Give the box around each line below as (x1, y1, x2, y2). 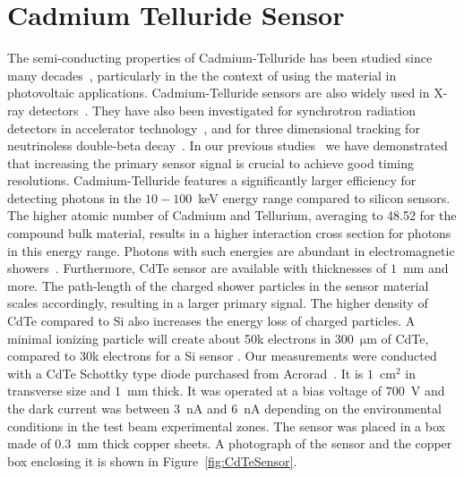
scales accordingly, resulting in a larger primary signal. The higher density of (7, 294, 428, 312)
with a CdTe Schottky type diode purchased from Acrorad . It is (7, 363, 364, 382)
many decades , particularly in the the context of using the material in (7, 65, 397, 84)
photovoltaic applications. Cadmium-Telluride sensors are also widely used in (7, 83, 430, 102)
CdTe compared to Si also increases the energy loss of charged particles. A (7, 311, 416, 330)
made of (7, 434, 51, 453)
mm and (402, 259, 449, 277)
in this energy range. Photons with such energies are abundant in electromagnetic (7, 241, 455, 260)
